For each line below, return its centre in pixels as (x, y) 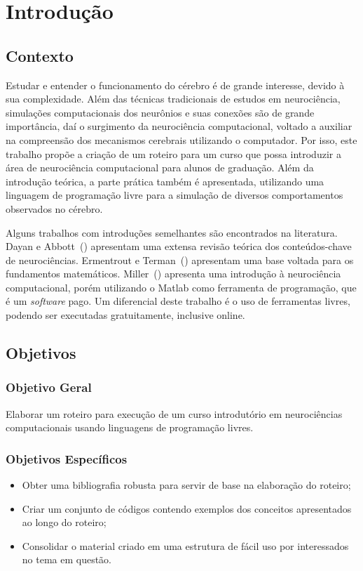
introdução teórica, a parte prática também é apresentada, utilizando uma (165, 181)
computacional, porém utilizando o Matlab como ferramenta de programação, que (181, 287)
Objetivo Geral (49, 387)
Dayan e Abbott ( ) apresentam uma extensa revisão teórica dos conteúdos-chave (179, 246)
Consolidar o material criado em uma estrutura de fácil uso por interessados (185, 545)
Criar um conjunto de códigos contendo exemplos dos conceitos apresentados (187, 508)
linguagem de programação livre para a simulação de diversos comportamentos (174, 195)
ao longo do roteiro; (64, 522)
